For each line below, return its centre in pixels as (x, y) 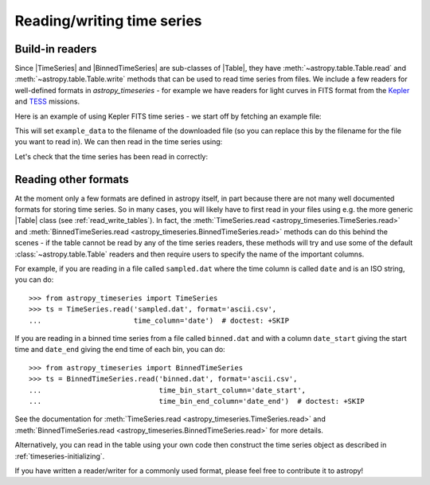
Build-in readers (56, 49)
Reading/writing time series (108, 21)
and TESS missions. (47, 102)
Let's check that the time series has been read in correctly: (111, 156)
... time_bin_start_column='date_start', (168, 390)
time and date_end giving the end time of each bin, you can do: (120, 350)
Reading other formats (72, 179)
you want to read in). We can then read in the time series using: (119, 142)
